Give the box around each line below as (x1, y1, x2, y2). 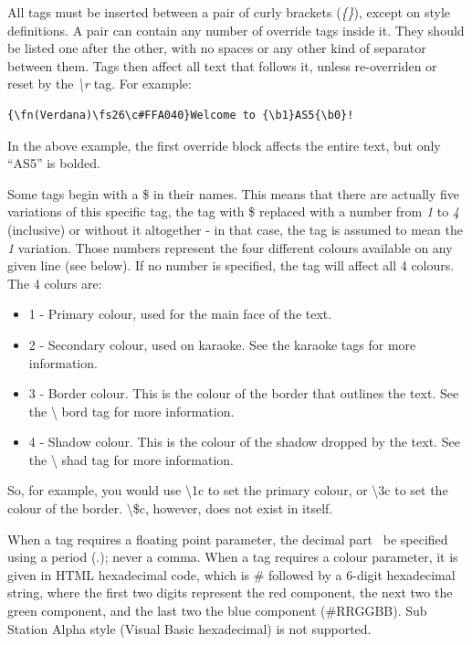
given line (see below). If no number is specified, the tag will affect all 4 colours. (7, 256, 455, 275)
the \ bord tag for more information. (28, 401, 235, 420)
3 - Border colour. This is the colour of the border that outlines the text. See (28, 384, 459, 403)
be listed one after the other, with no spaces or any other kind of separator (7, 38, 426, 58)
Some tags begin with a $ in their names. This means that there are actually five (7, 184, 460, 203)
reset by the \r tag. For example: (7, 74, 192, 93)
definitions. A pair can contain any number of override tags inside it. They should (7, 20, 465, 39)
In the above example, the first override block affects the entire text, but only (7, 135, 441, 154)
